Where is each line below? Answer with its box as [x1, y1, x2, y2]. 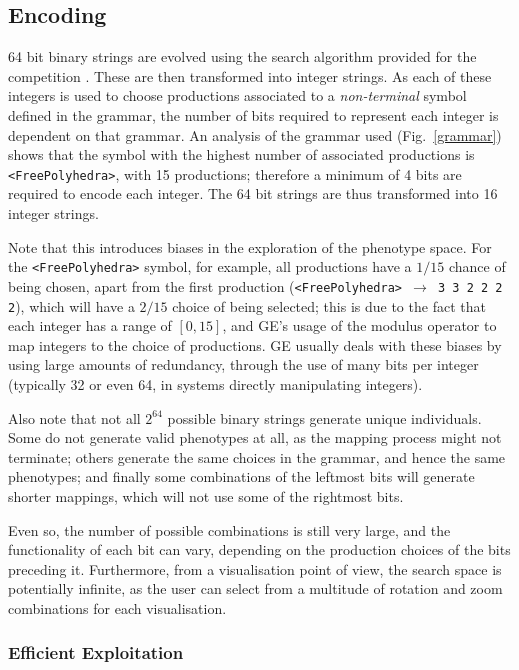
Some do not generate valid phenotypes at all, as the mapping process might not [8, 427, 502, 448]
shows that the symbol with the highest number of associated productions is [8, 144, 475, 165]
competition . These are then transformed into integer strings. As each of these [8, 65, 492, 86]
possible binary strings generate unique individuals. [167, 407, 482, 428]
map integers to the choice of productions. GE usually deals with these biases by [8, 334, 502, 355]
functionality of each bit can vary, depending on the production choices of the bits [8, 539, 511, 560]
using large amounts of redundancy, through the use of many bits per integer [8, 354, 479, 375]
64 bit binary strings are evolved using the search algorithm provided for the [8, 46, 477, 67]
